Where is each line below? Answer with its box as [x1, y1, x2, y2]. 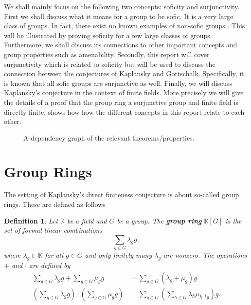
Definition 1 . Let [4, 215, 58, 225]
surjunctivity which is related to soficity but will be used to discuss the [4, 59, 215, 69]
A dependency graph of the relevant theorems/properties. [23, 132, 195, 142]
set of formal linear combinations [4, 225, 103, 235]
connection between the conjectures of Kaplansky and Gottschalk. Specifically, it [4, 68, 244, 79]
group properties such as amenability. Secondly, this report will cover [4, 49, 210, 59]
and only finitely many [85, 250, 152, 260]
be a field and [67, 215, 107, 225]
